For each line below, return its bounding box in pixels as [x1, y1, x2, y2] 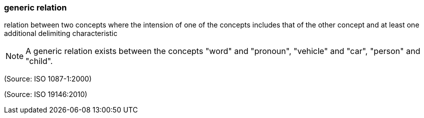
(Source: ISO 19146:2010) [4, 90, 88, 99]
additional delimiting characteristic [4, 29, 118, 38]
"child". [26, 56, 53, 66]
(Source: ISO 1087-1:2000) [4, 74, 92, 83]
